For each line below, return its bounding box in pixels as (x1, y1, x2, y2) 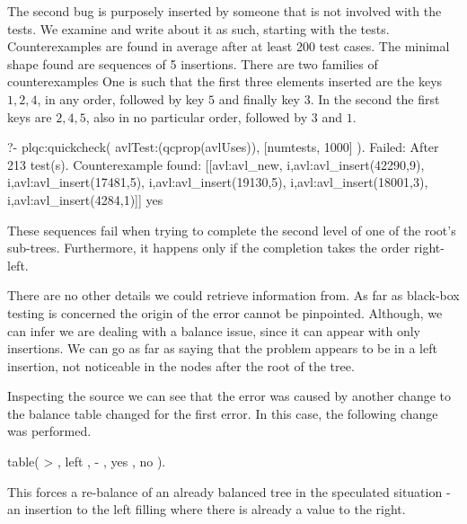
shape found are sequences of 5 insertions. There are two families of (7, 54, 378, 73)
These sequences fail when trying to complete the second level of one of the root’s (7, 220, 456, 239)
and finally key (218, 89, 301, 108)
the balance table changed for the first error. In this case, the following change (7, 404, 438, 422)
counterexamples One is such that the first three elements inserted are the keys (7, 72, 443, 91)
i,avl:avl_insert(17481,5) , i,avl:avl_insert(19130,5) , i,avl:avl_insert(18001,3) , (7, 173, 428, 191)
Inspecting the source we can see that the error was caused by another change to (7, 386, 452, 405)
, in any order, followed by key (37, 89, 205, 108)
